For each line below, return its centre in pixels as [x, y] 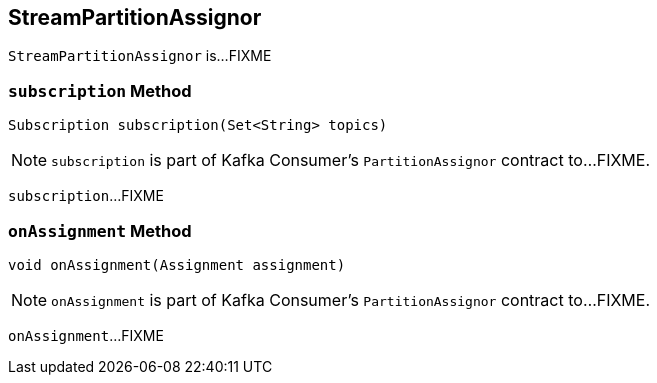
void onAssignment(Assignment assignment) [177, 264]
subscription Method [100, 90]
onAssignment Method [100, 230]
